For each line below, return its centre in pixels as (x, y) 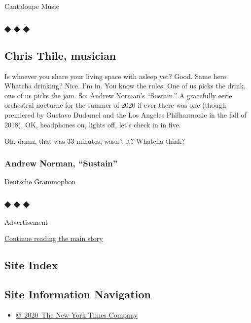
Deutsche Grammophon (40, 182)
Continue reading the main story (54, 238)
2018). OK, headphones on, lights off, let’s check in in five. (93, 124)
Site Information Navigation (78, 294)
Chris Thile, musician (60, 55)
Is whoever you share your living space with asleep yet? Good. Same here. (116, 76)
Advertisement (26, 222)
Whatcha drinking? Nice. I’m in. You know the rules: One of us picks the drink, (125, 86)
